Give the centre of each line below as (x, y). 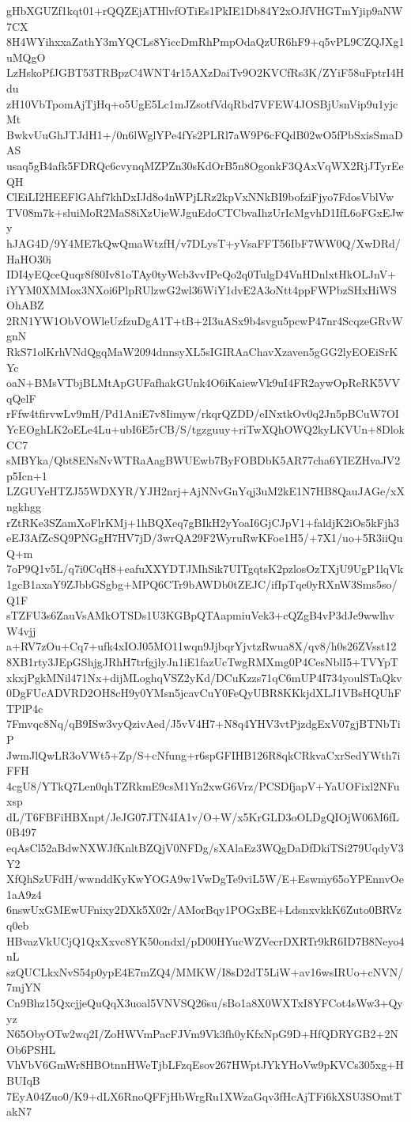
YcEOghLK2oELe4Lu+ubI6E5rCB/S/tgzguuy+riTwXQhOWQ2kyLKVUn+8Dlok (205, 429)
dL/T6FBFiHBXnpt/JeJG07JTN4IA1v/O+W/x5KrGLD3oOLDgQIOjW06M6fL (203, 816)
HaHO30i (29, 258)
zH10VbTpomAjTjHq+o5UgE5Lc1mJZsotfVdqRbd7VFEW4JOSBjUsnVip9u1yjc (202, 103)
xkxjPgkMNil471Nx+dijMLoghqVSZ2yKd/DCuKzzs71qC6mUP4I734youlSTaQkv (204, 677)
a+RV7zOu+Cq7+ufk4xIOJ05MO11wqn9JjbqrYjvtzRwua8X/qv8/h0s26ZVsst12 (202, 646)
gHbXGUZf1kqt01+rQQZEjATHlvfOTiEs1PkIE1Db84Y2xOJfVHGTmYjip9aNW (205, 10)
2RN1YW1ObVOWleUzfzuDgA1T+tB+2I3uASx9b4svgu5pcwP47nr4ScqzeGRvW (205, 320)
